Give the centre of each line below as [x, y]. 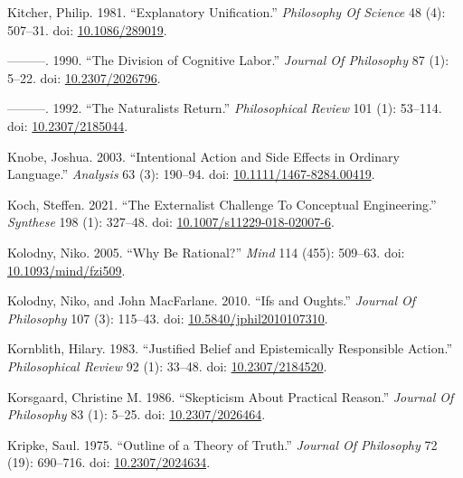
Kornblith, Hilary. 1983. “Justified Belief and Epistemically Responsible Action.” [230, 348]
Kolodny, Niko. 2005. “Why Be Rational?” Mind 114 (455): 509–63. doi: [206, 252]
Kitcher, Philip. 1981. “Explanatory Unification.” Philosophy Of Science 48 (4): [227, 12]
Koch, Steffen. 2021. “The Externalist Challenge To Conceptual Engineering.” [222, 204]
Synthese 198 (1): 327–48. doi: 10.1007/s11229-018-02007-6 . [171, 222]
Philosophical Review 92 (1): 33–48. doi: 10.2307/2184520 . [167, 366]
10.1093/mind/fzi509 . [66, 270]
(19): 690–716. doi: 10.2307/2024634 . [109, 462]
